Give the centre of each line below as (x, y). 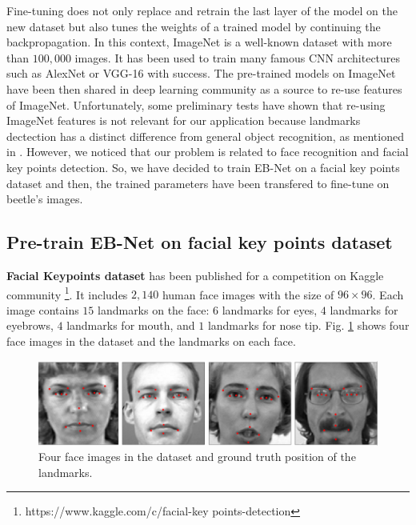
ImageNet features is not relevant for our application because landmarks (184, 120)
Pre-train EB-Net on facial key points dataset (200, 242)
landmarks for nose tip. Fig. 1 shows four (308, 325)
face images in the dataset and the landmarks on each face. (151, 341)
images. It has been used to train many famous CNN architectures (238, 57)
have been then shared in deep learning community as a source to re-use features (204, 88)
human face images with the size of (248, 294)
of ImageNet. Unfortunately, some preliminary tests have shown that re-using (196, 104)
